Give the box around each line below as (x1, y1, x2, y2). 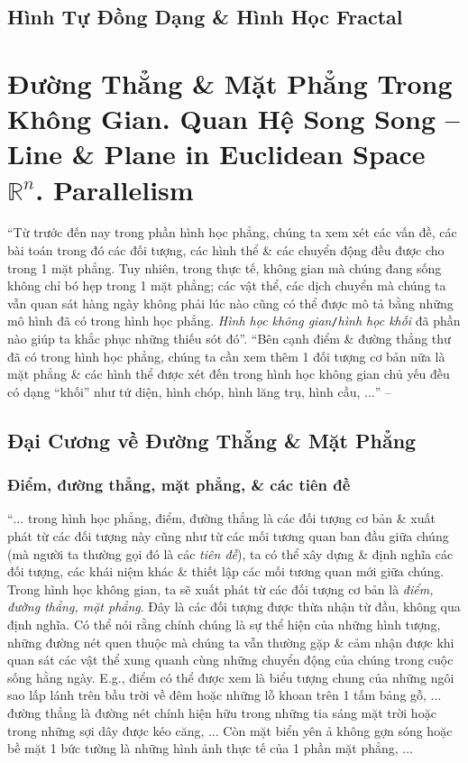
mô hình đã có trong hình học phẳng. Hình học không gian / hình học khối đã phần (7, 311, 461, 330)
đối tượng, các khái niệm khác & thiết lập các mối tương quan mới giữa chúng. (7, 562, 445, 581)
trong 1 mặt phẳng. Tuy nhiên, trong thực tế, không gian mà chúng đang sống (7, 258, 442, 277)
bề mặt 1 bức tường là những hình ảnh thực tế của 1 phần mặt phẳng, (7, 739, 399, 758)
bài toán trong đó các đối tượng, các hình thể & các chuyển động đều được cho (7, 241, 445, 260)
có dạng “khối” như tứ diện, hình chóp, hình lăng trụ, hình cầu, (7, 381, 361, 400)
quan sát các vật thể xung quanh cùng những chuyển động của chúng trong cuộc (7, 650, 454, 669)
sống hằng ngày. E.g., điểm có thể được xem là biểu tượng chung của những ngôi (7, 667, 454, 686)
